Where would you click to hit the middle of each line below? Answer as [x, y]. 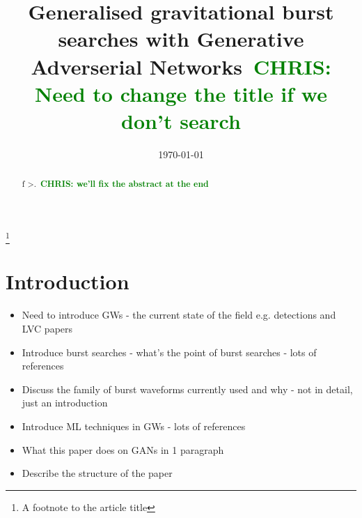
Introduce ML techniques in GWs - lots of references [134, 426]
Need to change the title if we [181, 93]
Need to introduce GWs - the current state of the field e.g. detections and [179, 315]
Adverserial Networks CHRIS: [181, 66]
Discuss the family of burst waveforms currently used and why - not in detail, [187, 389]
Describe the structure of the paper [97, 473]
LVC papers [47, 328]
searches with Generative [181, 39]
